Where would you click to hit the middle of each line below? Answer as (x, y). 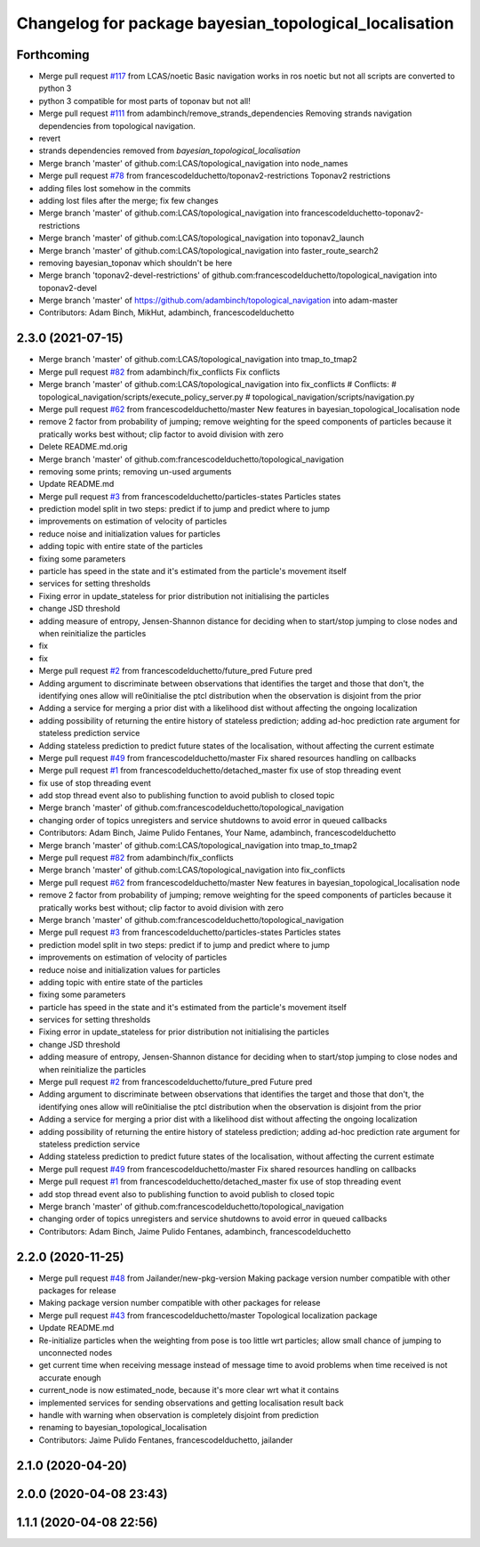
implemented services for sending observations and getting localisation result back (191, 1403)
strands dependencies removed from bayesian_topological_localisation (170, 150)
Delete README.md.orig (83, 447)
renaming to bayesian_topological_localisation (123, 1428)
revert (50, 139)
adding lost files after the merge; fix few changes (128, 200)
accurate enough (70, 1377)
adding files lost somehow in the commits (115, 188)
